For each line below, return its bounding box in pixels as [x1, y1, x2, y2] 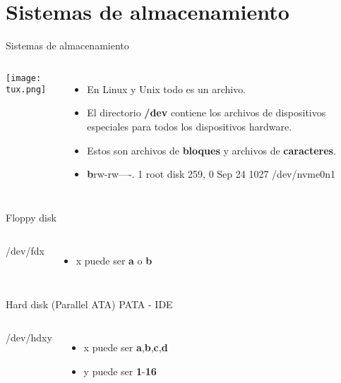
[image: [6, 73, 42, 83]
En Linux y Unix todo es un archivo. [87, 81, 246, 96]
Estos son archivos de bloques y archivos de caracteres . [87, 142, 336, 157]
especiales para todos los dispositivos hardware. [87, 118, 292, 133]
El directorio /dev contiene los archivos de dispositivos [87, 105, 326, 120]
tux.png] [6, 85, 47, 95]
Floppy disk [6, 209, 56, 224]
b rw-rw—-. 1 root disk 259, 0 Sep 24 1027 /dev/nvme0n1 [87, 166, 335, 181]
